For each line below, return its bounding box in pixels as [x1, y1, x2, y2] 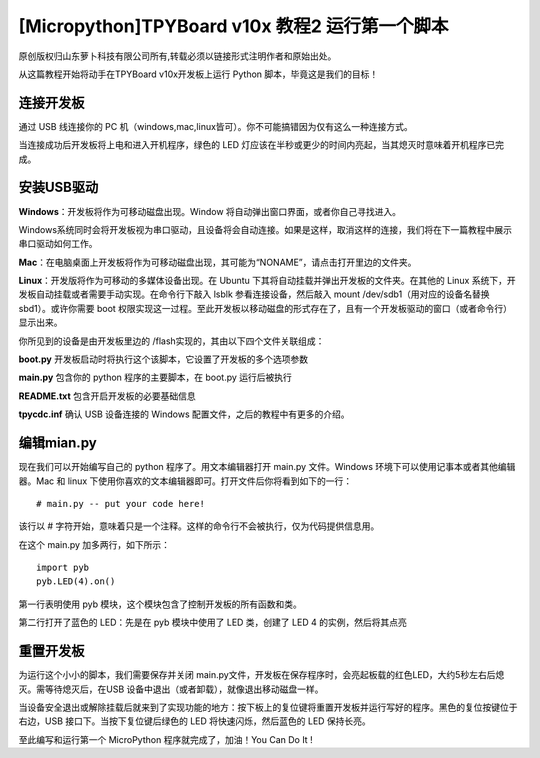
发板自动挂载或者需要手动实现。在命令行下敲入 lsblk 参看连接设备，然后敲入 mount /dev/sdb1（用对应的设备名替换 [18, 288, 490, 300]
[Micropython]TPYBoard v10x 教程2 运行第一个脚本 [18, 15, 449, 37]
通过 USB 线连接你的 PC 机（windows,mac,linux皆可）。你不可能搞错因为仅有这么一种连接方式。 [18, 120, 414, 132]
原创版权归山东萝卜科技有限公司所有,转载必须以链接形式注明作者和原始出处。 [18, 50, 337, 62]
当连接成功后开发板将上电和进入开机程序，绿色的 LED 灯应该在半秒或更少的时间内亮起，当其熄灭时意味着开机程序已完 [18, 139, 505, 151]
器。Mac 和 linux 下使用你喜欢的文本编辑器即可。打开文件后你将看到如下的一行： [18, 475, 353, 487]
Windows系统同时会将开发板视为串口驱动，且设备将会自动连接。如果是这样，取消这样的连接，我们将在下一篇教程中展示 [18, 223, 513, 235]
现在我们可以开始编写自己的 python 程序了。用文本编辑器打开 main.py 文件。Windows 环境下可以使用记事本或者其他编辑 [18, 461, 516, 473]
